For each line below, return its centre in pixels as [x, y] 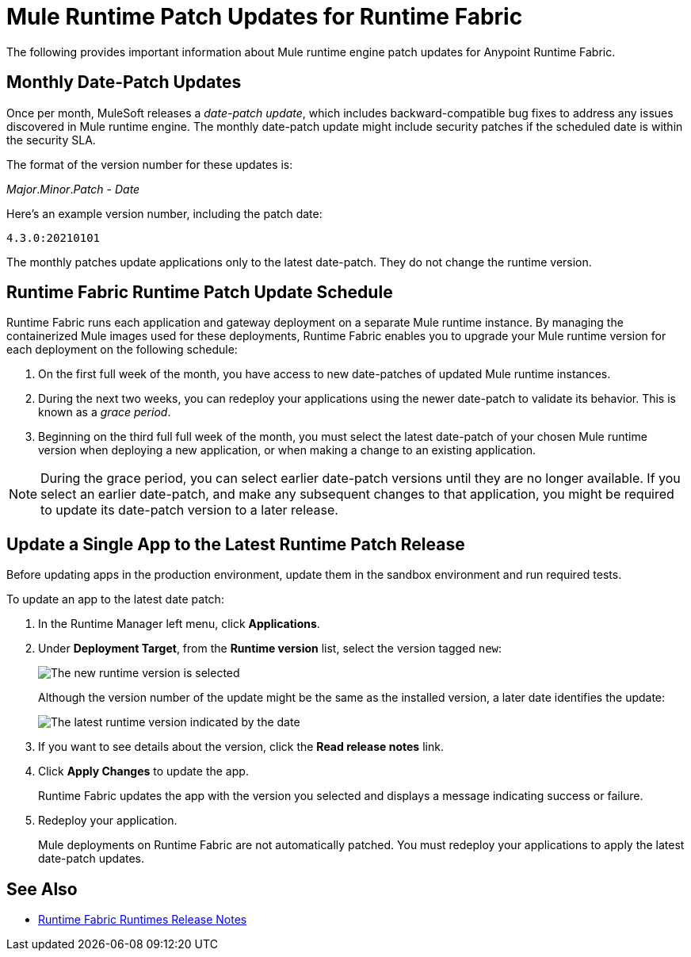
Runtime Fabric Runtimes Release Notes [143, 920]
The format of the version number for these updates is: [150, 164]
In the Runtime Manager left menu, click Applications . [179, 624]
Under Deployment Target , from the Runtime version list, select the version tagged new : [270, 649]
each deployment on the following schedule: [122, 350]
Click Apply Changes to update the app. [143, 771]
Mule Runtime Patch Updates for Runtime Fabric [265, 17]
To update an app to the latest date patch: [115, 599]
